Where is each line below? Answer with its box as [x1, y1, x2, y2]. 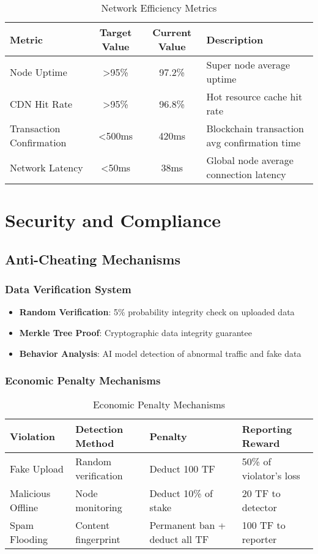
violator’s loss [242, 468, 300, 483]
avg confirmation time [206, 135, 301, 149]
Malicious [10, 486, 51, 501]
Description [206, 32, 264, 47]
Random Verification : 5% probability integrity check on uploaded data [19, 305, 295, 318]
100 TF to [242, 518, 286, 533]
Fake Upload [10, 461, 64, 476]
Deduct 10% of [149, 486, 213, 501]
